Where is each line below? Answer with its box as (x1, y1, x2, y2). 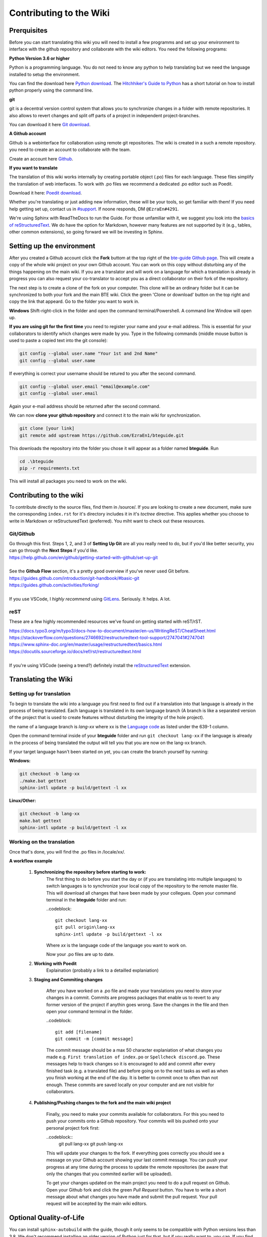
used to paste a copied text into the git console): (9, 337, 108, 343)
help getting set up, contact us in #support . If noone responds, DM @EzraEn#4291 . (9, 206, 179, 212)
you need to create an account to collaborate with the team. (9, 146, 131, 153)
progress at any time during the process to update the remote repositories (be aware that (46, 1164, 228, 1170)
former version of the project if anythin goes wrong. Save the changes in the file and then (46, 1001, 228, 1007)
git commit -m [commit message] (55, 1036, 133, 1042)
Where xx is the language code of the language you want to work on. (46, 942, 187, 948)
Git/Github (9, 530, 35, 537)
